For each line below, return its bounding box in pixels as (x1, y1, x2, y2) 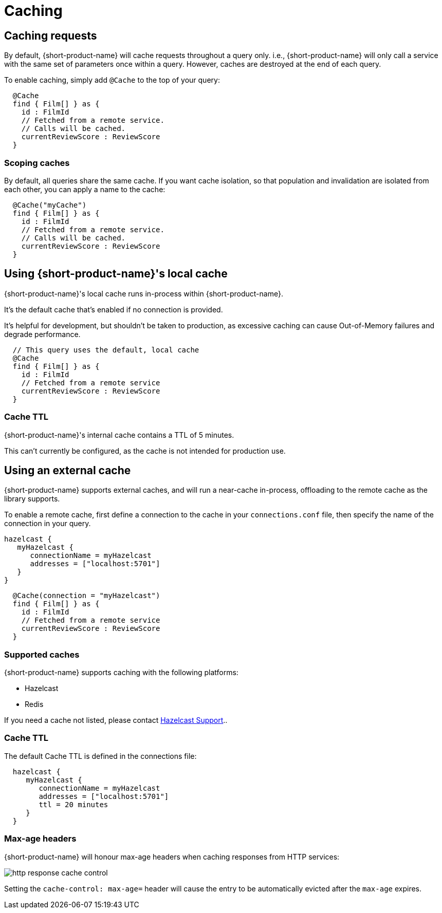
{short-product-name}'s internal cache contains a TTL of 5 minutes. (4, 430, 234, 439)
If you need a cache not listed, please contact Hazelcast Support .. (4, 716, 228, 725)
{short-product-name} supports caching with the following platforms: (4, 668, 238, 677)
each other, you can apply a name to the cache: (4, 184, 165, 194)
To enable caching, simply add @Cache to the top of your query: (4, 76, 220, 85)
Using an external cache (4, 463, 131, 477)
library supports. (4, 494, 60, 504)
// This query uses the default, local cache (12, 345, 199, 354)
